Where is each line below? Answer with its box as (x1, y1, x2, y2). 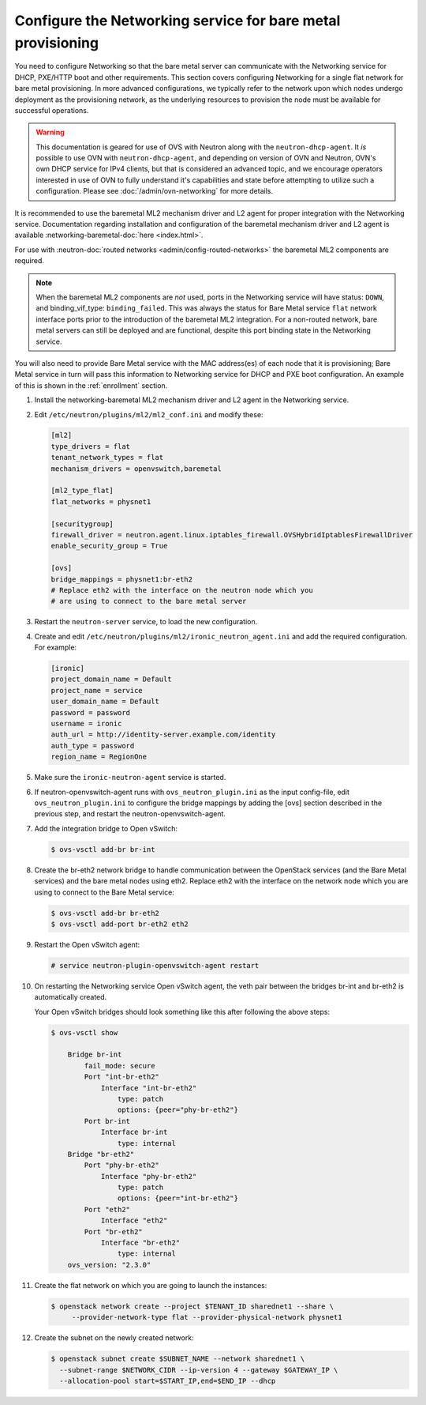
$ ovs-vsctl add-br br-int (50, 845, 155, 853)
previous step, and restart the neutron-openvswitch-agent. (34, 809, 226, 819)
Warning (35, 127, 65, 137)
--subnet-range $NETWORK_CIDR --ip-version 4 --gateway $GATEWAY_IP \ (59, 1365, 338, 1374)
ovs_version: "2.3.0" (67, 1260, 151, 1269)
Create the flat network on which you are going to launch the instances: (34, 1280, 267, 1290)
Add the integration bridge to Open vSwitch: (34, 823, 177, 833)
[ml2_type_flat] (50, 486, 114, 495)
